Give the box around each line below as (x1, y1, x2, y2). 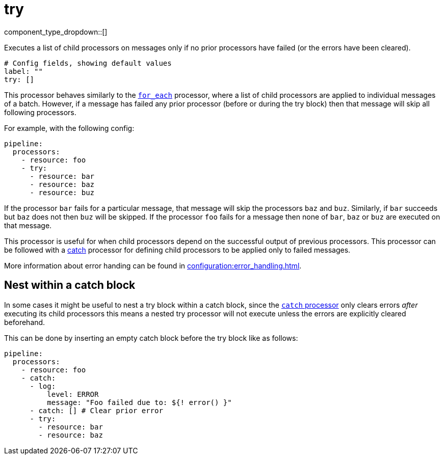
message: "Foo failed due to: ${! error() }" (47, 398, 232, 407)
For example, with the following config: (4, 123, 135, 132)
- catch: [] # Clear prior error (30, 406, 163, 415)
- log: (30, 382, 56, 390)
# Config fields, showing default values (4, 59, 172, 67)
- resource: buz (30, 188, 95, 197)
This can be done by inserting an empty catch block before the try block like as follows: (4, 333, 298, 342)
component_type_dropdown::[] (4, 27, 108, 36)
